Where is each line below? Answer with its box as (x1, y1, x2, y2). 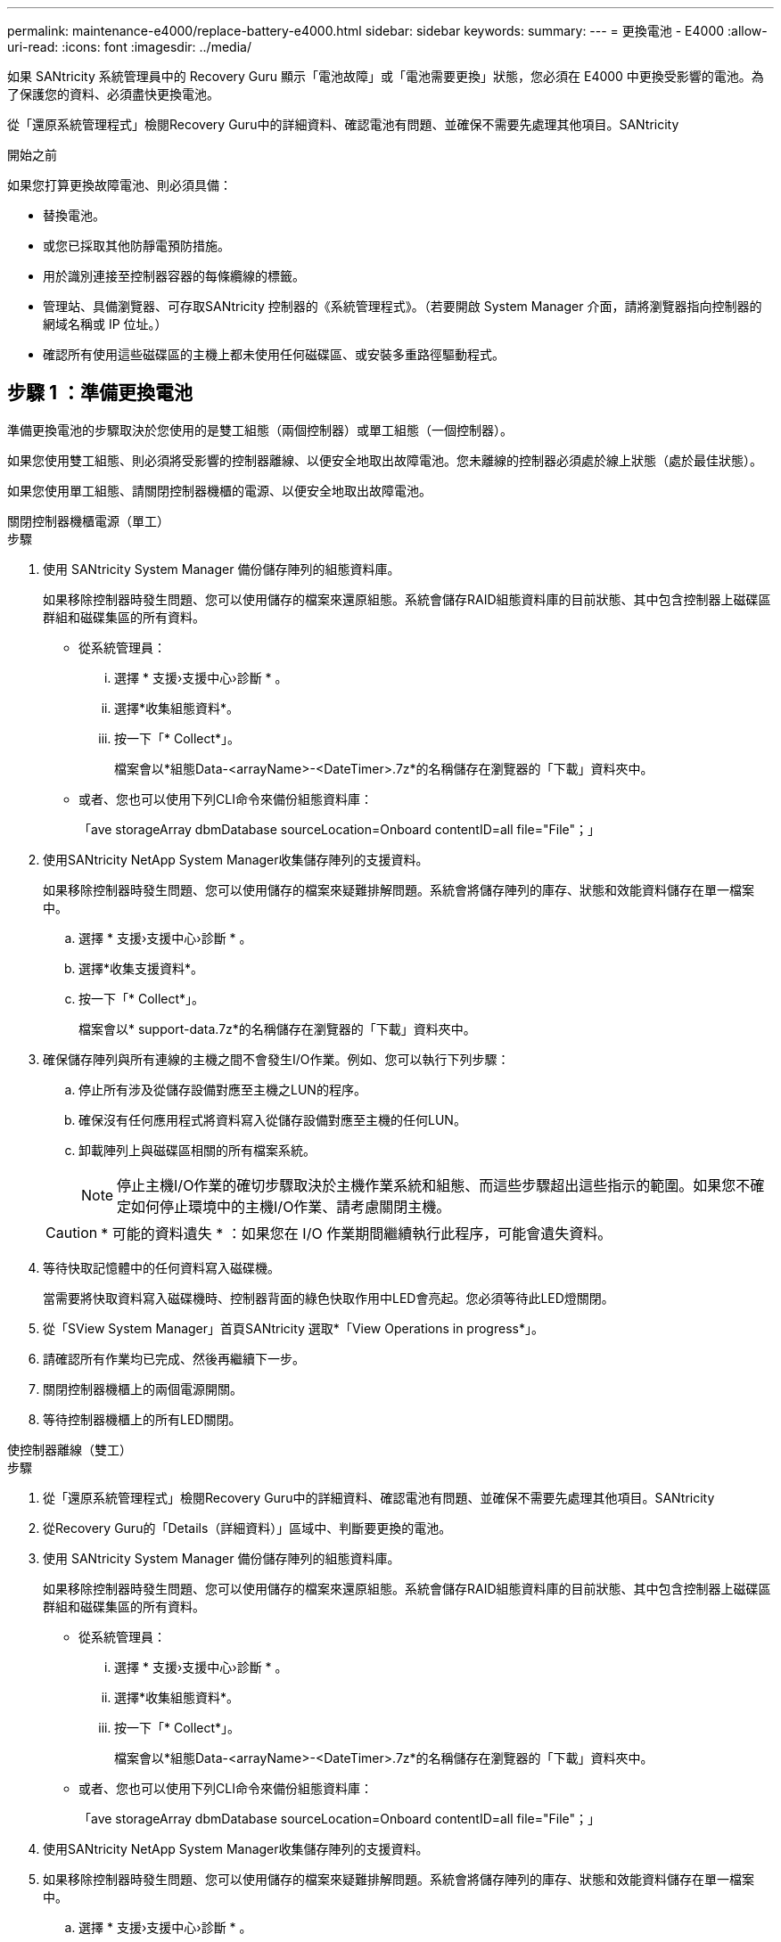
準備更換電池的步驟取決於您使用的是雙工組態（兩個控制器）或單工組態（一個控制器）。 (7, 422, 513, 438)
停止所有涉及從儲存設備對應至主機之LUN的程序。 (78, 1081, 366, 1097)
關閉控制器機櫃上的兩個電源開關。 (43, 1381, 243, 1397)
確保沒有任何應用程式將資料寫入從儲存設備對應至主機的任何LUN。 (78, 1111, 466, 1127)
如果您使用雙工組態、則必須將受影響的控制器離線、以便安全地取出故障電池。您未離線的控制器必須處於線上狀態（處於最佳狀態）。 (7, 452, 762, 468)
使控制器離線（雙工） (7, 1441, 132, 1457)
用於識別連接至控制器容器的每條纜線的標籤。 (43, 268, 305, 283)
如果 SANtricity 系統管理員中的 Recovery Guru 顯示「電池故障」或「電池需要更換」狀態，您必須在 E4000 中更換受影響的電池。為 (7, 69, 764, 84)
